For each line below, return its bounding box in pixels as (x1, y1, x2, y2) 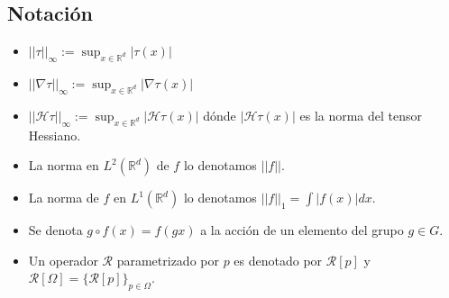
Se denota (28, 221, 83, 239)
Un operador (28, 250, 98, 269)
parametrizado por (116, 250, 219, 269)
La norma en (28, 156, 99, 175)
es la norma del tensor (299, 105, 423, 124)
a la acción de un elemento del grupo (200, 221, 404, 239)
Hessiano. (28, 125, 81, 144)
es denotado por (234, 250, 323, 269)
